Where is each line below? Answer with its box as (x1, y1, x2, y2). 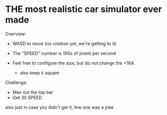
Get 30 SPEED (12, 94, 42, 100)
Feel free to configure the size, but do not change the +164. (12, 60, 135, 66)
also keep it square (19, 69, 59, 76)
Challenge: (5, 79, 27, 85)
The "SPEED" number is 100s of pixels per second (12, 50, 116, 56)
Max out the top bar (12, 89, 53, 95)
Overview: (5, 31, 26, 37)
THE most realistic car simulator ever (5, 4, 162, 15)
